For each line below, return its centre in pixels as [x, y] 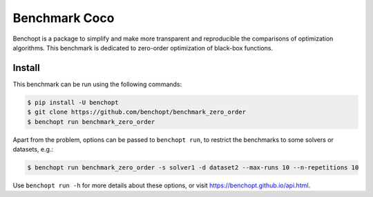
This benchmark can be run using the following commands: [97, 84]
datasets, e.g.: [33, 149]
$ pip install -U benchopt [73, 102]
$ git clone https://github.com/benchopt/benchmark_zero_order [137, 112]
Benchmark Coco [64, 18]
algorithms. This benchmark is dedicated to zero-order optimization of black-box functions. [143, 48]
